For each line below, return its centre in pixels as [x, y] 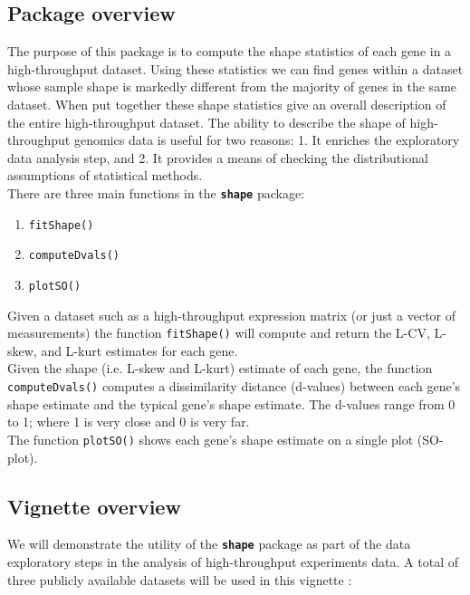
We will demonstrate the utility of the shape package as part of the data [209, 544]
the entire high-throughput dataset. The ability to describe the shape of [206, 122]
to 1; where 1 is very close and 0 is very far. [129, 422]
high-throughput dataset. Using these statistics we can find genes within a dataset [235, 68]
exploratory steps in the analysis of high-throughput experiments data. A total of [233, 561]
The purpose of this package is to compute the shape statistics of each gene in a [230, 51]
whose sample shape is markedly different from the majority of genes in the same [232, 86]
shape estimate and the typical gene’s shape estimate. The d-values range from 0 [231, 403]
